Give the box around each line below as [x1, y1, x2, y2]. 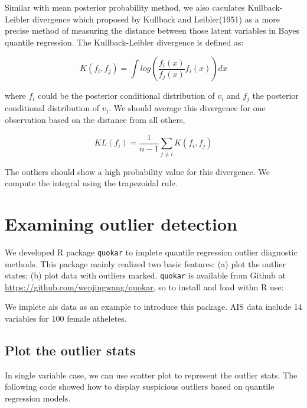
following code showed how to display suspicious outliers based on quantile [5, 380, 275, 393]
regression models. [5, 392, 71, 404]
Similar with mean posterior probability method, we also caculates [5, 1, 245, 13]
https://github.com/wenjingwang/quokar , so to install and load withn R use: [5, 280, 284, 293]
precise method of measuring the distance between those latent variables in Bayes [5, 24, 299, 37]
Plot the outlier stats [5, 341, 136, 360]
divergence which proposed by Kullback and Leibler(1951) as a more [32, 12, 280, 25]
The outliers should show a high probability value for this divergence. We [5, 165, 270, 177]
